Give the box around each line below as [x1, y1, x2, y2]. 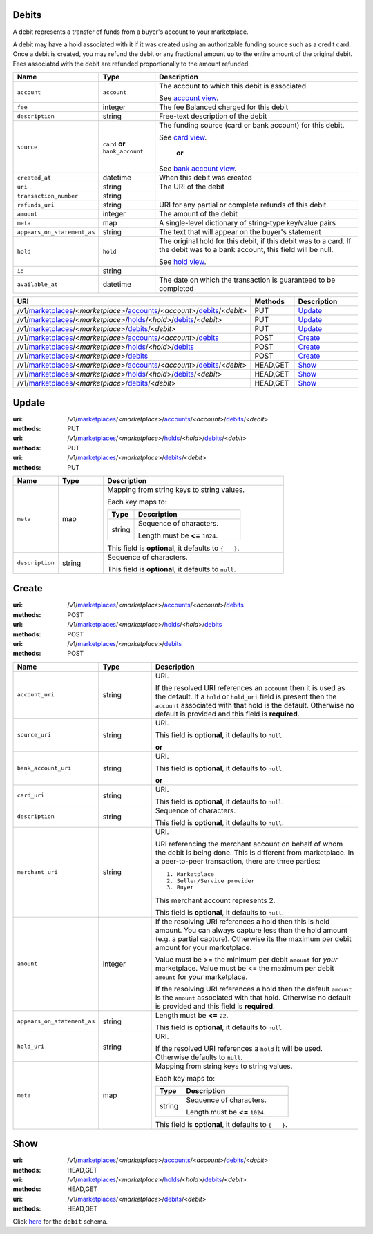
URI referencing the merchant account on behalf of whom [155, 839, 343, 848]
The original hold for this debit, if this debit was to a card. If [159, 236, 352, 246]
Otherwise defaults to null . [155, 1052, 243, 1062]
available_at [17, 281, 58, 288]
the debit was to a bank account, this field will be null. [159, 245, 334, 255]
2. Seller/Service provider [166, 877, 255, 884]
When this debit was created [159, 173, 252, 182]
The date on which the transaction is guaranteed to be [159, 275, 336, 285]
